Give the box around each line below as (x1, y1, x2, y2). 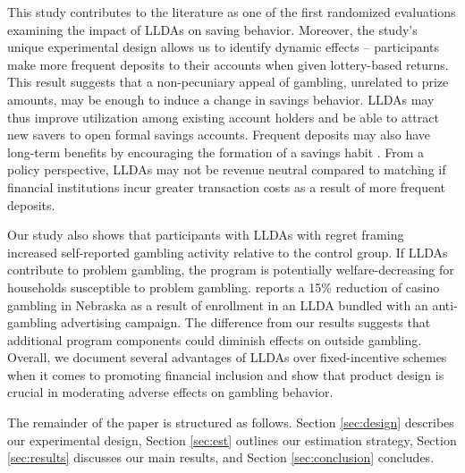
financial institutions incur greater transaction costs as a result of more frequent (7, 177, 446, 196)
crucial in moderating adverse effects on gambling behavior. (7, 383, 334, 401)
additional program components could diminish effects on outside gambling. (7, 330, 422, 349)
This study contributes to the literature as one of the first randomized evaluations (7, 3, 456, 21)
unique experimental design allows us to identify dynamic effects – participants (7, 38, 440, 56)
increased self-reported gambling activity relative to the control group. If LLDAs (7, 242, 448, 261)
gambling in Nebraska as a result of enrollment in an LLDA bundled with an (7, 295, 428, 314)
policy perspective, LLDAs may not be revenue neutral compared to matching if (7, 160, 446, 179)
